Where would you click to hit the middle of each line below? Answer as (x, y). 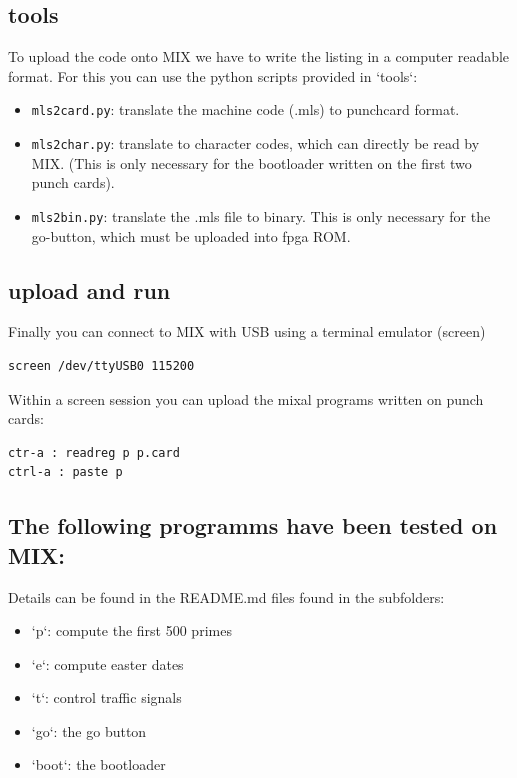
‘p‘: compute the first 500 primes (131, 630)
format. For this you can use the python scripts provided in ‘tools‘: (213, 75)
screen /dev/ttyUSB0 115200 (101, 365)
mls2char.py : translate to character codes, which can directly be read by (255, 143)
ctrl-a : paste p (65, 472)
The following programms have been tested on (253, 525)
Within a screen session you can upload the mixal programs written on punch (246, 398)
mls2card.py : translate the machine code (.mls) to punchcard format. (245, 109)
